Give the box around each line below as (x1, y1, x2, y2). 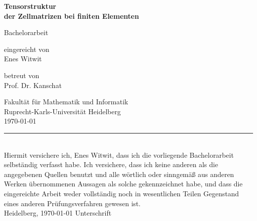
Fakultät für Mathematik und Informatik (4, 96, 128, 107)
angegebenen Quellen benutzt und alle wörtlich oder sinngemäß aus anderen (4, 169, 234, 179)
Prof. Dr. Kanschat (4, 80, 62, 90)
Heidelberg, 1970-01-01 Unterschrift (4, 208, 112, 218)
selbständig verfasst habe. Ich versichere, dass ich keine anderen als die (4, 159, 218, 170)
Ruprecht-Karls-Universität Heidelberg (4, 106, 121, 116)
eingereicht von (4, 44, 49, 54)
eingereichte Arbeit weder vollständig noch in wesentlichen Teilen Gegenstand (4, 188, 239, 198)
